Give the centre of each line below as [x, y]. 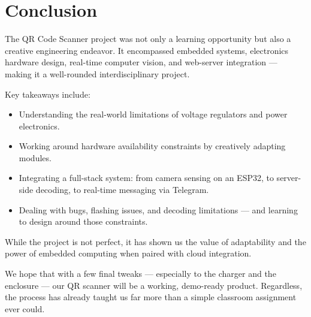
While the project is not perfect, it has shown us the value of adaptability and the [155, 241]
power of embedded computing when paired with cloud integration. [128, 253]
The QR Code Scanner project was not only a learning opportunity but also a [148, 39]
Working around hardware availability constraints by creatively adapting [152, 146]
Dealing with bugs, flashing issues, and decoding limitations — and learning [158, 209]
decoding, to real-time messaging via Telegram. [122, 190]
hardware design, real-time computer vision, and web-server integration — [141, 62]
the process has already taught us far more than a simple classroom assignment [151, 297]
